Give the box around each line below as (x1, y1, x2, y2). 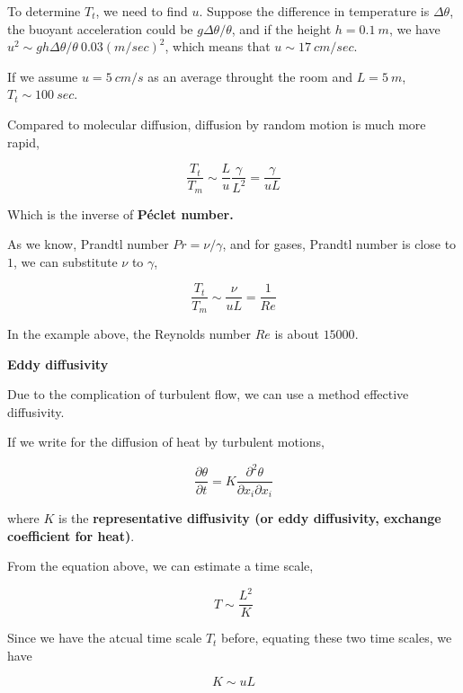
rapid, (7, 132, 40, 151)
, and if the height (231, 19, 332, 38)
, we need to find (95, 2, 188, 20)
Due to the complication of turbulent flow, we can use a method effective (7, 385, 409, 404)
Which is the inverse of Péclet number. (7, 204, 234, 223)
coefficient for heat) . (7, 526, 135, 545)
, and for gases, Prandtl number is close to (222, 235, 457, 253)
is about (274, 324, 319, 342)
